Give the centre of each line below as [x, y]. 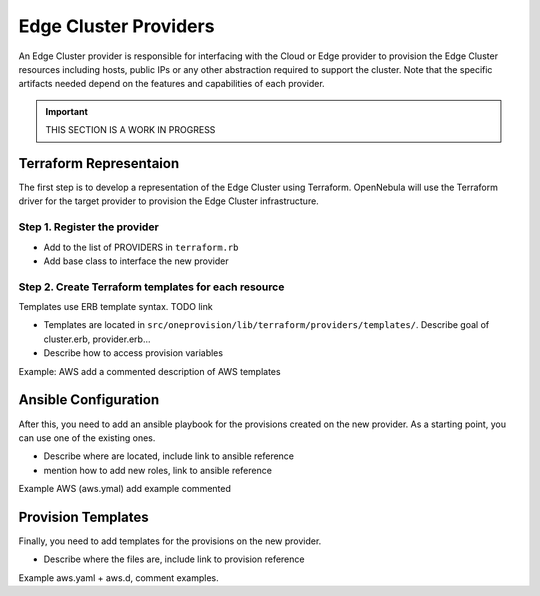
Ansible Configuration [89, 400]
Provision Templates [83, 516]
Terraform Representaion [99, 163]
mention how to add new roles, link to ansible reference [157, 470]
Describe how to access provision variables [133, 353]
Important [67, 111]
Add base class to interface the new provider [136, 261]
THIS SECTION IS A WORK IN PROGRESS [130, 130]
